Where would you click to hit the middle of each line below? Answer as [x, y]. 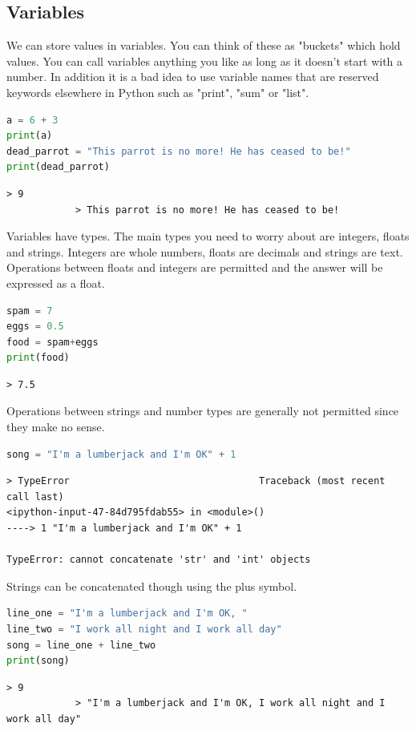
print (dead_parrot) [58, 167]
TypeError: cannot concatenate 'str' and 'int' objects [159, 560]
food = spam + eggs [53, 342]
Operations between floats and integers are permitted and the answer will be [195, 267]
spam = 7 [30, 311]
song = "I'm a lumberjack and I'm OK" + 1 [121, 454]
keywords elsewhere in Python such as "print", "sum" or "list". [158, 92]
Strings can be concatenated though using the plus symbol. [152, 586]
